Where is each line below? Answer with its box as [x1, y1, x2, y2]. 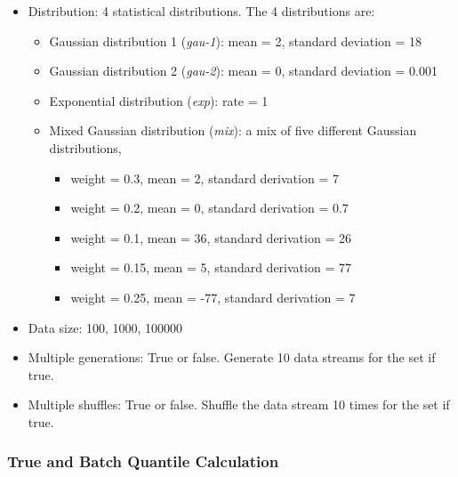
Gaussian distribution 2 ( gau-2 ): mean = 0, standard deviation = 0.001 [49, 61, 438, 80]
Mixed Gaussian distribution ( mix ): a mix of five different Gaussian [49, 121, 417, 140]
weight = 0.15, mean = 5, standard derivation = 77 [70, 258, 351, 277]
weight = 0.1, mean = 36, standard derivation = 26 [70, 228, 351, 247]
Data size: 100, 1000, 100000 [28, 318, 183, 336]
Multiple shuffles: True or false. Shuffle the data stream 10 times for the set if [28, 395, 450, 414]
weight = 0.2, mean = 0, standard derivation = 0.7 [70, 198, 349, 217]
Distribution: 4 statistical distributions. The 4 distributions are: [28, 2, 375, 20]
